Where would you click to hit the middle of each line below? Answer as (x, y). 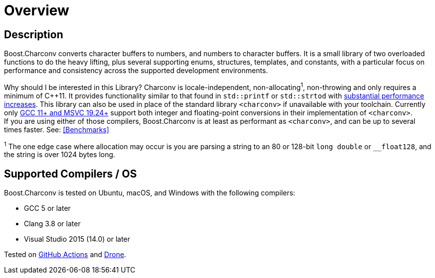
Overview (37, 10)
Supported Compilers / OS (71, 174)
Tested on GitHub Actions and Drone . (65, 255)
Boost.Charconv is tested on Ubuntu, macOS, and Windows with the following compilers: (150, 193)
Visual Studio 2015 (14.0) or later (77, 239)
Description (34, 34)
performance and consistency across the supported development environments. (136, 71)
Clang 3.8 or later (52, 224)
